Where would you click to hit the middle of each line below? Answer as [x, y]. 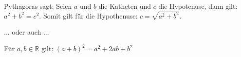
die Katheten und [125, 6]
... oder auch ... [27, 32]
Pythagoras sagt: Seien [38, 6]
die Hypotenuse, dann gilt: [198, 6]
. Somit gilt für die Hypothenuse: [88, 15]
